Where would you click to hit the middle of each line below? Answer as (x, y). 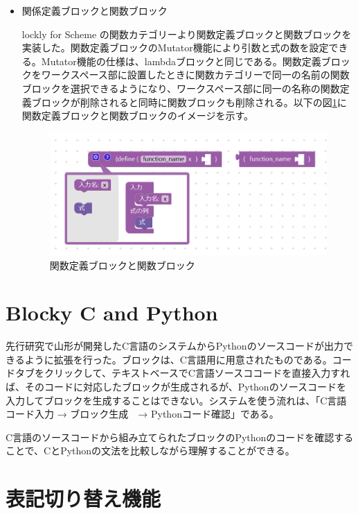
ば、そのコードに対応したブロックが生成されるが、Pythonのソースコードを (176, 387)
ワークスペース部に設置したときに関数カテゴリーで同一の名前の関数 (195, 75)
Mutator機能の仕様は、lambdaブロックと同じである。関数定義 (181, 61)
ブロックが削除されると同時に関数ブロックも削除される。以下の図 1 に (189, 102)
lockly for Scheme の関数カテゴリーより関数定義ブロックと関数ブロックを (187, 34)
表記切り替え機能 (83, 498)
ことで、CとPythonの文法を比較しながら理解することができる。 (150, 451)
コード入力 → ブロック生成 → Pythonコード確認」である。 (142, 414)
